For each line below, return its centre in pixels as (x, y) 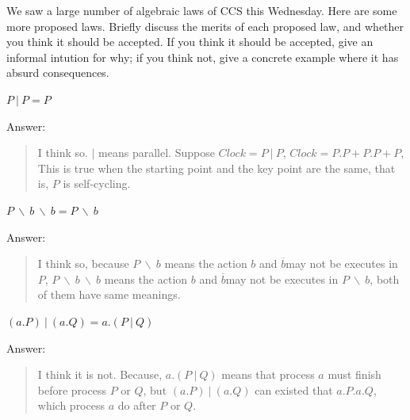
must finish (354, 374)
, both (385, 279)
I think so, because (83, 263)
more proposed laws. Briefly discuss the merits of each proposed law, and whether (205, 26)
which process (71, 405)
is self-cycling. (97, 183)
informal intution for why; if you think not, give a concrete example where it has (203, 57)
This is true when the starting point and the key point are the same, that (216, 168)
